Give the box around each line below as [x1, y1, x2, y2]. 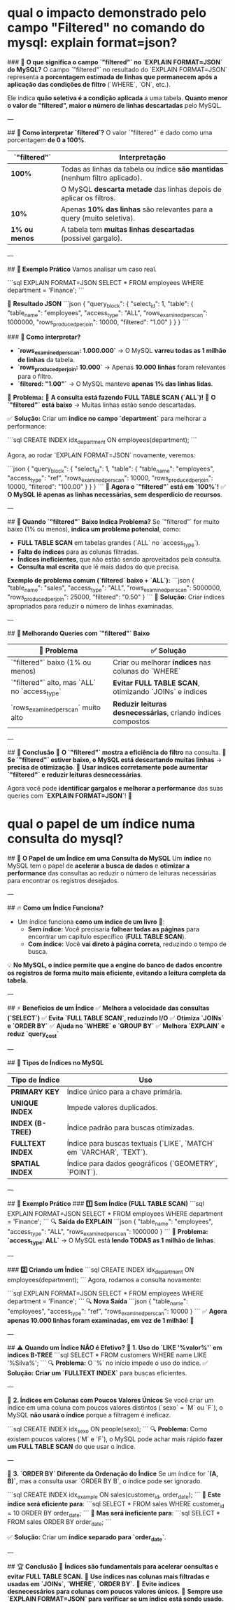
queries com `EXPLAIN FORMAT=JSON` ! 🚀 [7, 791, 133, 800]
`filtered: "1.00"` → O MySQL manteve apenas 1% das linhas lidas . [17, 380, 213, 388]
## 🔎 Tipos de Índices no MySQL [7, 1058, 104, 1067]
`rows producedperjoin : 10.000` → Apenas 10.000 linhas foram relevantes [17, 363, 226, 373]
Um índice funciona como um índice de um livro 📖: [17, 917, 165, 926]
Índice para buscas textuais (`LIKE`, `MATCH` [66, 1138, 215, 1148]
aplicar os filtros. [60, 193, 116, 202]
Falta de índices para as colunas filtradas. [17, 548, 139, 556]
